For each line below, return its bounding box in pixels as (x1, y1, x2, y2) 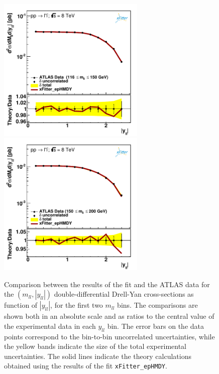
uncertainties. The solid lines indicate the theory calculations (4, 350, 191, 361)
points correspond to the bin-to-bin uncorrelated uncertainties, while (4, 331, 215, 341)
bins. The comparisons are (117, 300, 198, 310)
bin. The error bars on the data (107, 320, 204, 331)
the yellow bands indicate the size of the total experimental (4, 341, 187, 351)
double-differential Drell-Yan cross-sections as (54, 289, 194, 299)
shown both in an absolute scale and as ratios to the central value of (4, 311, 214, 321)
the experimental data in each (4, 320, 96, 331)
